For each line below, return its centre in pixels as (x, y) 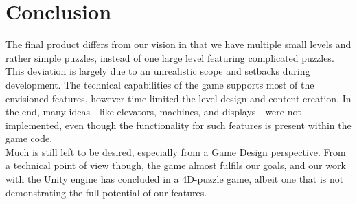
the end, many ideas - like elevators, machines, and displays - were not (153, 112)
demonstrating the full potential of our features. (106, 192)
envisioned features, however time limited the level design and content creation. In (178, 98)
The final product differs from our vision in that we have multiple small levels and (178, 44)
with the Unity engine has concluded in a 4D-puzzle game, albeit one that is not (175, 179)
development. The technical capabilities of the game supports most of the (160, 84)
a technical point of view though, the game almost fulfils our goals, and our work (176, 165)
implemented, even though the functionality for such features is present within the (178, 125)
